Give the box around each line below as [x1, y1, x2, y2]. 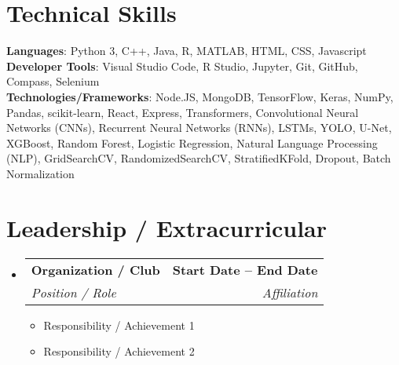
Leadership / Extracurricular [6, 211, 328, 243]
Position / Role [31, 283, 116, 301]
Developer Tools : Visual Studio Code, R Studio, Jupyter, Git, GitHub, [6, 57, 358, 74]
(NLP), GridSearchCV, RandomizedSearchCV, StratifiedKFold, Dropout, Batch [6, 150, 391, 166]
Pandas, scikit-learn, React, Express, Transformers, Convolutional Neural [6, 104, 359, 120]
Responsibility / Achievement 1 [43, 316, 195, 333]
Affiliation [262, 283, 318, 301]
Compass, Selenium [6, 73, 100, 89]
